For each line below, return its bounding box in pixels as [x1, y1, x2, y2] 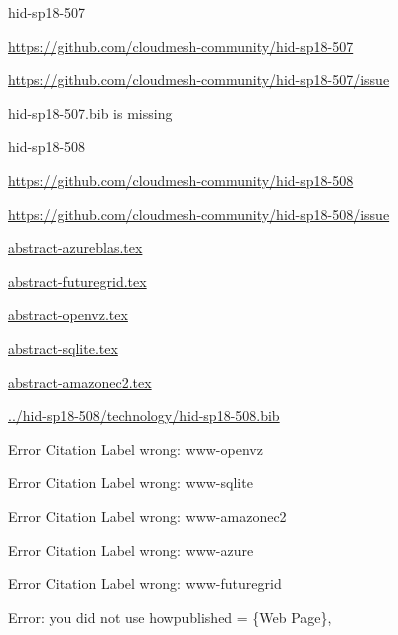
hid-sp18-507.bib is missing [8, 102, 173, 123]
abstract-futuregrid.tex [8, 270, 147, 291]
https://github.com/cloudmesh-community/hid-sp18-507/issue [8, 69, 390, 90]
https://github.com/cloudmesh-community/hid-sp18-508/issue [8, 203, 390, 224]
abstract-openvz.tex [8, 304, 128, 325]
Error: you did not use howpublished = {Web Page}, [8, 606, 332, 627]
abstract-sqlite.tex [8, 337, 118, 358]
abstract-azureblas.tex [8, 237, 143, 258]
